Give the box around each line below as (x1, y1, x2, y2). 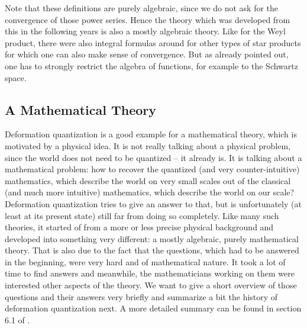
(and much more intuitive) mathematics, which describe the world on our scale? (5, 186, 295, 198)
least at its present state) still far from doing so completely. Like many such (5, 209, 279, 221)
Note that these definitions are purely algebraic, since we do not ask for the (5, 2, 279, 14)
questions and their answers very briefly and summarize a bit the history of (5, 290, 278, 303)
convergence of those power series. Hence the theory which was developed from (5, 13, 290, 25)
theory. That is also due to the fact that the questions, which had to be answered (5, 244, 299, 256)
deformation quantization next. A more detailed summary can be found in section (5, 302, 302, 314)
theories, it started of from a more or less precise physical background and (5, 221, 274, 233)
